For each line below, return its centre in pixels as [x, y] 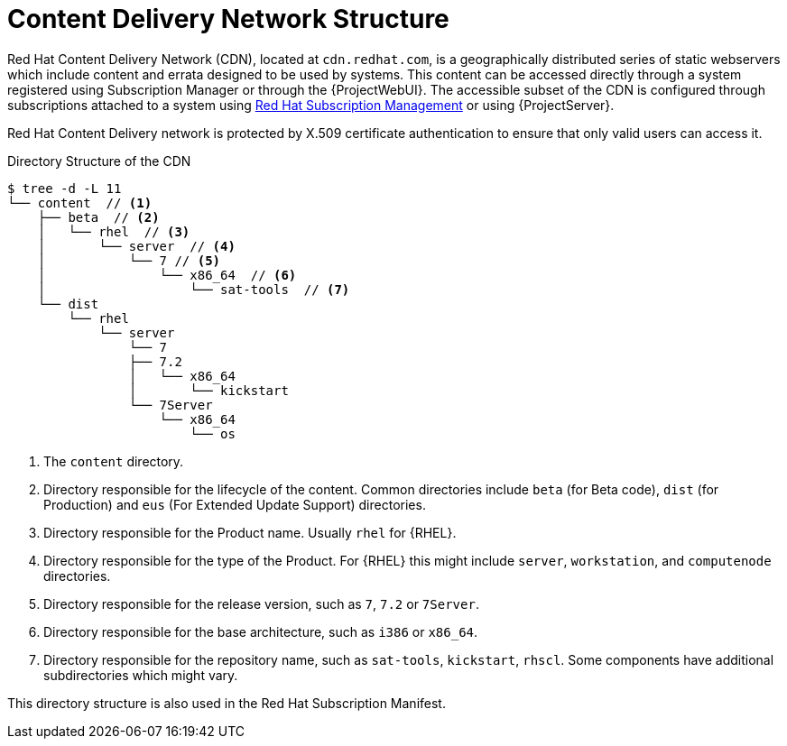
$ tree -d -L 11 [65, 188]
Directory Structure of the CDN [99, 161]
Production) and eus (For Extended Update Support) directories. [235, 504]
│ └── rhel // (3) [114, 231]
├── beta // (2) [98, 217]
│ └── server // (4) [136, 246]
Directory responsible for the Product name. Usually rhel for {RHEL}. [250, 532]
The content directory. [114, 461]
